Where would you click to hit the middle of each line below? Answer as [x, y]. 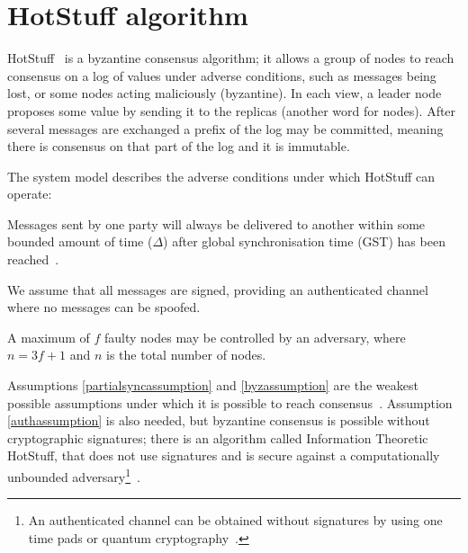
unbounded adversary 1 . [74, 475]
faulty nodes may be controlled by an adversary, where [255, 337]
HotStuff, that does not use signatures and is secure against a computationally [224, 455]
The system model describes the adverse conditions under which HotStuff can [221, 176]
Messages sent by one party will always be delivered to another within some [216, 223]
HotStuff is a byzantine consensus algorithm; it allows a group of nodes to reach [231, 58]
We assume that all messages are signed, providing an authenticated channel [218, 289]
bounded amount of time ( [80, 241]
